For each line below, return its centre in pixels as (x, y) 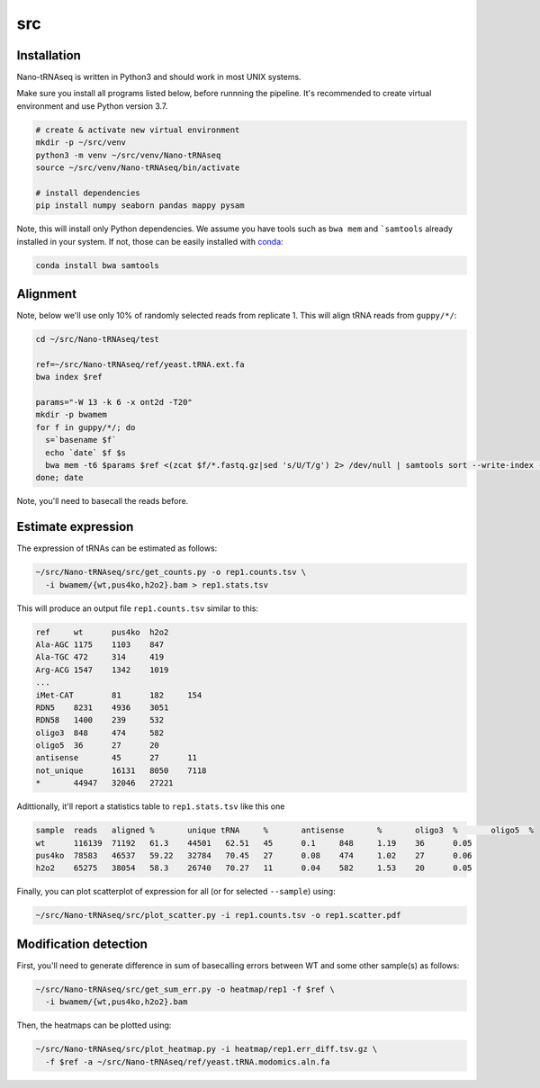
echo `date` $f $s (85, 453)
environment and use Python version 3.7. (92, 106)
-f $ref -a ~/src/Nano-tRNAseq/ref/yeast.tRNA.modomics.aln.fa (188, 1061)
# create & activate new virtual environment (138, 130)
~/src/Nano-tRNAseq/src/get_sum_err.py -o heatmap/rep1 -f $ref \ (185, 989)
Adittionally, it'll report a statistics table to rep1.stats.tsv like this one (151, 806)
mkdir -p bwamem (72, 415)
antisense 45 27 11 (117, 758)
